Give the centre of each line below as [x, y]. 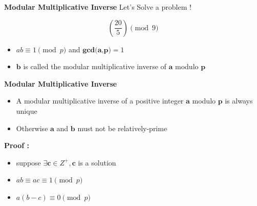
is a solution [97, 162]
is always [239, 101]
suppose [28, 162]
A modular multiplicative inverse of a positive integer [100, 101]
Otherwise [32, 128]
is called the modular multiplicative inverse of [95, 66]
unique [27, 110]
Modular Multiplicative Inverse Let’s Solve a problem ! [98, 7]
